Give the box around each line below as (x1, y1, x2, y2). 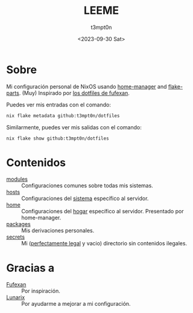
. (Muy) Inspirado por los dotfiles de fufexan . (19, 89, 130, 97)
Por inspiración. (21, 288, 60, 295)
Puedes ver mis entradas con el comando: (6, 101, 112, 108)
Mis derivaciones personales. (21, 227, 95, 234)
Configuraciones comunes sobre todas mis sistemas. (21, 182, 154, 189)
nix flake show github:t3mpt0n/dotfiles (6, 135, 110, 141)
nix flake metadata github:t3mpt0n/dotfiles (6, 112, 120, 118)
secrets (6, 233, 25, 240)
